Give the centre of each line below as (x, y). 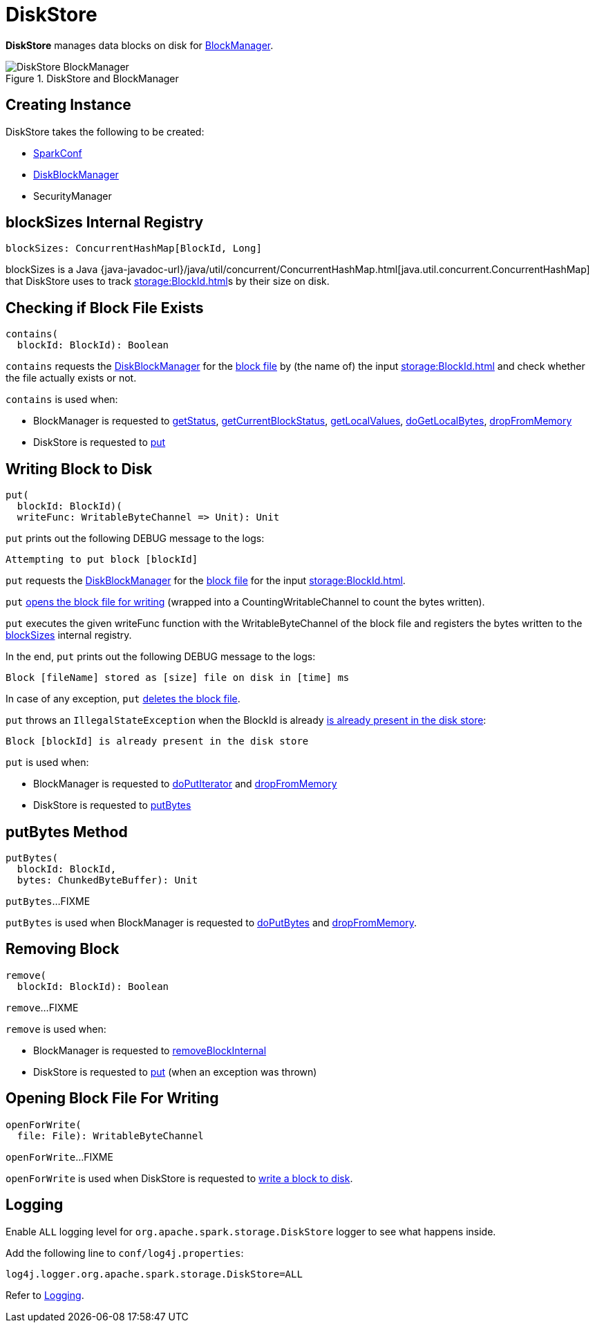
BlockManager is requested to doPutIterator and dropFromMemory (185, 784)
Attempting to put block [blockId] (102, 560)
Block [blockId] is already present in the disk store (157, 741)
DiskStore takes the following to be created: (105, 131)
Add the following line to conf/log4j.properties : (125, 1253)
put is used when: (47, 763)
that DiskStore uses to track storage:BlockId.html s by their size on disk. (168, 281)
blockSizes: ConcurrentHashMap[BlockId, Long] (134, 249)
